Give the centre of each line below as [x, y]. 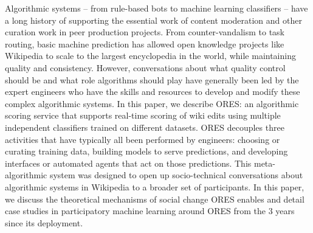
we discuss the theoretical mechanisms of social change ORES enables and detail [155, 199]
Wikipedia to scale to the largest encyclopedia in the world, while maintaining [150, 56]
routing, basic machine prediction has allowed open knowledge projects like [145, 43]
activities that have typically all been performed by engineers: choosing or [143, 139]
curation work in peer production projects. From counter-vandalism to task [145, 32]
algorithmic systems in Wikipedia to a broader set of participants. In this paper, [155, 186]
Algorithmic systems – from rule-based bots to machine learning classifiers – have [156, 8]
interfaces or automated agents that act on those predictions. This [128, 163]
